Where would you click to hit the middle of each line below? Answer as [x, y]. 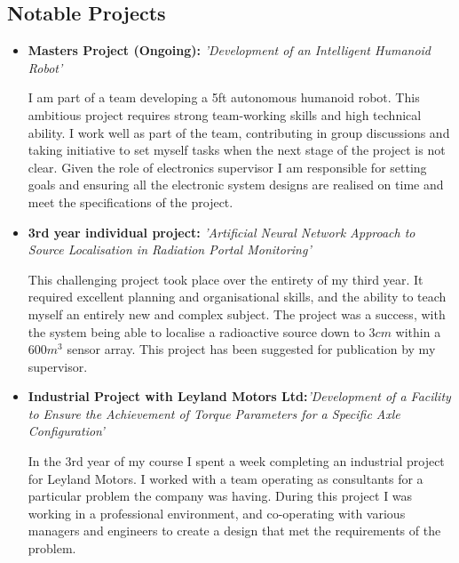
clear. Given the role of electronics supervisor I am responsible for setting [227, 167]
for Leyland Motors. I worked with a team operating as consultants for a [226, 478]
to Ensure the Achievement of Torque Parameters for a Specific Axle [214, 413]
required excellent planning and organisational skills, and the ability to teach [237, 297]
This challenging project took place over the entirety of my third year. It [226, 279]
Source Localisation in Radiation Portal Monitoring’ [170, 249]
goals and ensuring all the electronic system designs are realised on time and [236, 185]
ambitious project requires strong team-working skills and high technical [225, 114]
